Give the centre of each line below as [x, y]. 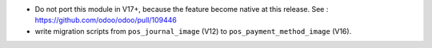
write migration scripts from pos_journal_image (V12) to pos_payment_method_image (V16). [193, 31]
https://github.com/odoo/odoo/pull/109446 [106, 20]
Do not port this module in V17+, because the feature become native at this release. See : [182, 9]
